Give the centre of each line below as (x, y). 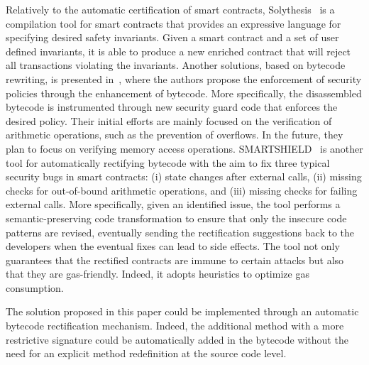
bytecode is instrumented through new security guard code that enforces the (172, 107)
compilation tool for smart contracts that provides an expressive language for (174, 23)
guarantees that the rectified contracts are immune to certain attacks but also (175, 260)
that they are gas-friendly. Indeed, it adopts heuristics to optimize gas (158, 274)
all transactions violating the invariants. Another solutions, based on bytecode (176, 65)
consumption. (35, 287)
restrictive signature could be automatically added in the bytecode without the (177, 339)
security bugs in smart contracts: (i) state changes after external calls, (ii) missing (184, 176)
